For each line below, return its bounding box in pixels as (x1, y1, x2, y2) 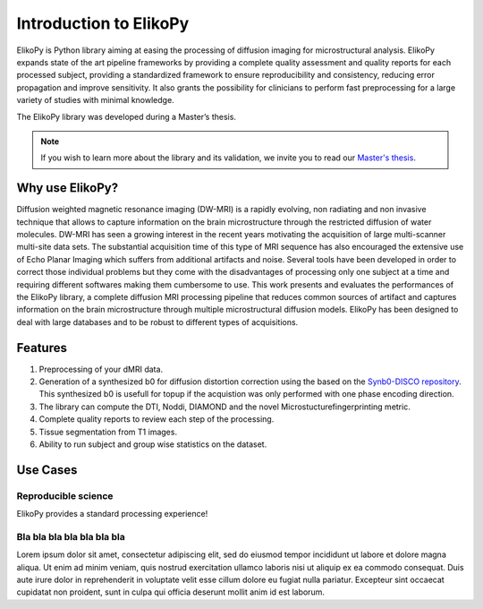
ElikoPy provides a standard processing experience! (16, 509, 208, 519)
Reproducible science (16, 489, 114, 502)
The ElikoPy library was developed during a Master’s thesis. (16, 111, 237, 122)
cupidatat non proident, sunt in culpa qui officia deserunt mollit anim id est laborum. (16, 587, 326, 597)
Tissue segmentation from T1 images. (38, 426, 178, 437)
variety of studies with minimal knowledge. (16, 95, 174, 106)
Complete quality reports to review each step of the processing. (38, 414, 275, 425)
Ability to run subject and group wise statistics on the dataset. (38, 439, 267, 450)
